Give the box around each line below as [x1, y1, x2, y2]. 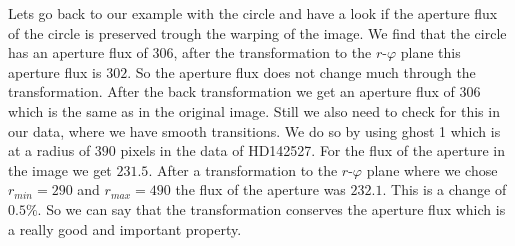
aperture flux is [8, 61, 102, 82]
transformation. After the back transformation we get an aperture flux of [8, 81, 455, 102]
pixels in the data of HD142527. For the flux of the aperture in [120, 140, 505, 161]
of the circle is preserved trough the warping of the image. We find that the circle [8, 22, 507, 43]
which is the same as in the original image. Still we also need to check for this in [8, 100, 500, 121]
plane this [400, 42, 461, 63]
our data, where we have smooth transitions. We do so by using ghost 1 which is [8, 120, 501, 141]
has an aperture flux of [8, 42, 148, 63]
